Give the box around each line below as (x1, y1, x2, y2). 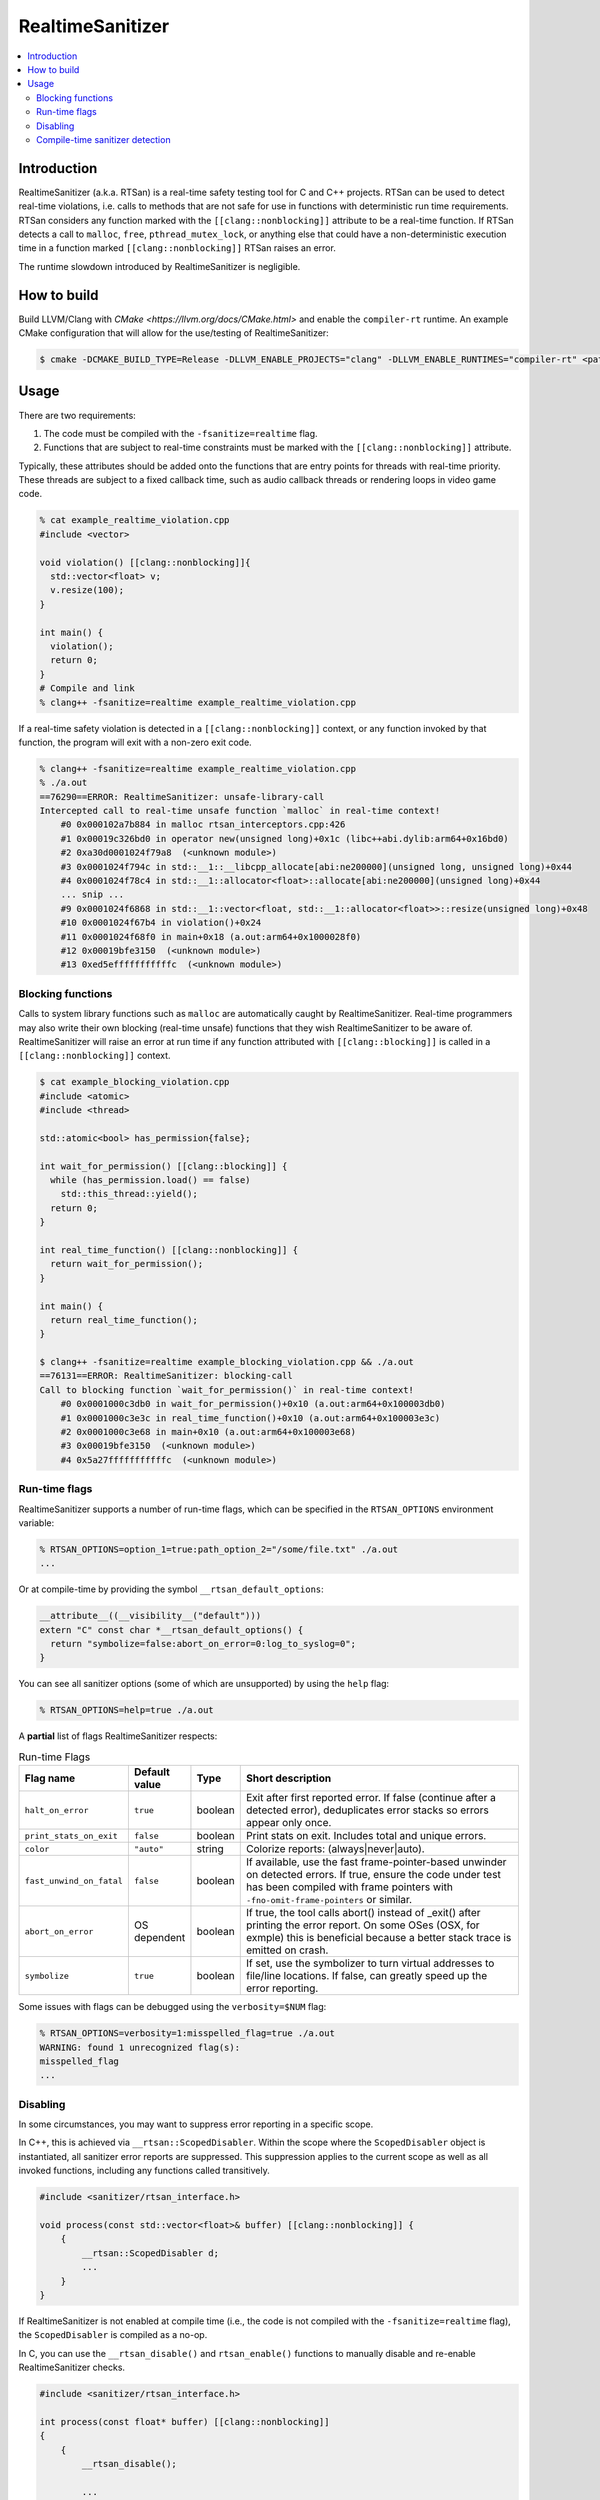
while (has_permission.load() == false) (50, 1175, 251, 1185)
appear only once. (245, 1816, 332, 1830)
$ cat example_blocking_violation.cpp (39, 1076, 230, 1088)
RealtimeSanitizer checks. (18, 2361, 125, 2374)
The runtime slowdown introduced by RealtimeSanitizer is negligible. (18, 260, 301, 272)
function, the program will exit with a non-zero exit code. (18, 736, 252, 748)
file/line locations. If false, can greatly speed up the (245, 1969, 488, 1983)
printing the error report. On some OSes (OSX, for (245, 1918, 480, 1932)
